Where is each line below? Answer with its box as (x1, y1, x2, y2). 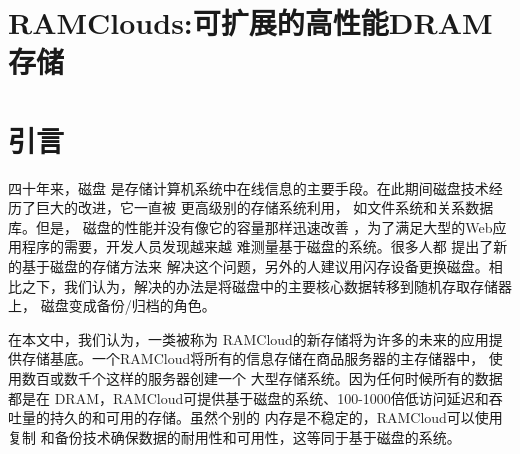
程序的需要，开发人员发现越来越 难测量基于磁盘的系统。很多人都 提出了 (21, 236, 494, 257)
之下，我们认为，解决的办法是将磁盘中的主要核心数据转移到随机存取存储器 (21, 275, 512, 296)
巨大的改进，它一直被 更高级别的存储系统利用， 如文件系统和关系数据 (35, 197, 494, 218)
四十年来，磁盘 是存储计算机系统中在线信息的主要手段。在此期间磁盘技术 (8, 177, 489, 198)
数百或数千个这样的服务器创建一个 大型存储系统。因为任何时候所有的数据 (21, 368, 503, 389)
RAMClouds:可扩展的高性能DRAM (8, 2, 493, 43)
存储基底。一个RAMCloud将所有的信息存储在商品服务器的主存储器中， (21, 348, 485, 369)
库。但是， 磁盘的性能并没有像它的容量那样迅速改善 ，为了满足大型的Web (8, 216, 493, 237)
